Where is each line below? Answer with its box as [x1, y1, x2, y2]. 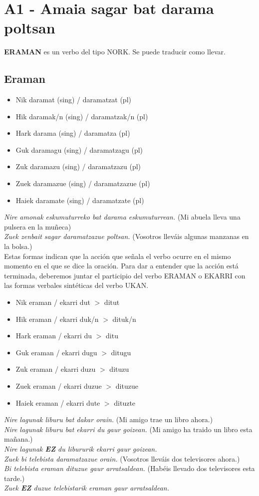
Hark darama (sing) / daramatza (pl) [15, 128, 130, 138]
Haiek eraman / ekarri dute [15, 397, 100, 408]
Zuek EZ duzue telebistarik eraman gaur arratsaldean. [4, 483, 169, 493]
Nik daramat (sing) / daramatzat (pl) [15, 94, 131, 105]
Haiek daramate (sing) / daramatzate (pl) [15, 195, 144, 205]
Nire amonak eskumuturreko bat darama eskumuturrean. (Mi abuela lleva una [4, 212, 241, 222]
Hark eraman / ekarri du [15, 330, 92, 341]
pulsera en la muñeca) [4, 221, 71, 232]
